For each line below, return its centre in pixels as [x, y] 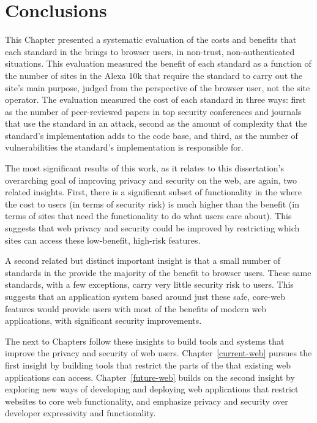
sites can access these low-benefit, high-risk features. [103, 240]
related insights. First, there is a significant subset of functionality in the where [154, 192]
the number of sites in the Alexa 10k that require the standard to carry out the [154, 75]
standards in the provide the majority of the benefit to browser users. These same [158, 272]
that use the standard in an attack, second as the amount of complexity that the [156, 123]
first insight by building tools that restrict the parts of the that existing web [148, 365]
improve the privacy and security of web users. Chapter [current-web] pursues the [158, 353]
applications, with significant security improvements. [103, 320]
